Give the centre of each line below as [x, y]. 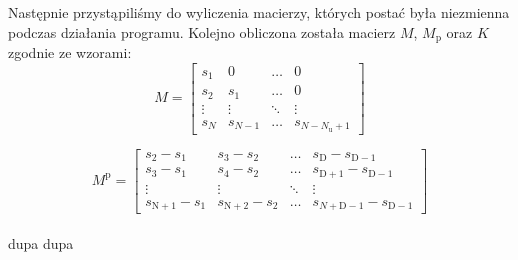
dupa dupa [41, 242]
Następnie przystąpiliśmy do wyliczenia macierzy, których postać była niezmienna [259, 12]
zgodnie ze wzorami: [70, 52]
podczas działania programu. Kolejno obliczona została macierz [202, 31]
